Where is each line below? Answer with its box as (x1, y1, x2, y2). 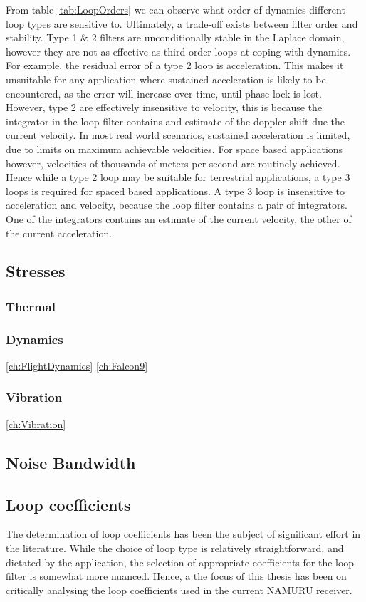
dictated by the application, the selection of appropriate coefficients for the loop (6, 554, 355, 569)
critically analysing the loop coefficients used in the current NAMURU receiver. (6, 582, 352, 597)
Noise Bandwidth (6, 451, 136, 473)
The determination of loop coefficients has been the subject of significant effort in (6, 526, 361, 541)
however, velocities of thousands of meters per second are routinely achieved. (6, 155, 340, 170)
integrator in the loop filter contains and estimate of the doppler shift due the (6, 113, 345, 128)
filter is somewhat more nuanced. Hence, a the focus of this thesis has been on (6, 569, 347, 583)
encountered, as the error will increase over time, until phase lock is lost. (6, 85, 322, 100)
